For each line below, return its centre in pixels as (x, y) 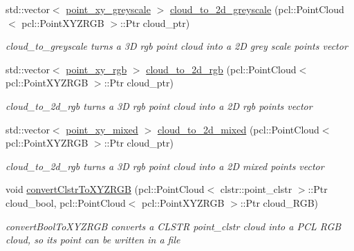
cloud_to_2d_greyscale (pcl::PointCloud (257, 9)
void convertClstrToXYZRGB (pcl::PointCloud (105, 189)
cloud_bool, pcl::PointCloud (66, 202)
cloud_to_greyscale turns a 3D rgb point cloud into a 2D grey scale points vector (177, 46)
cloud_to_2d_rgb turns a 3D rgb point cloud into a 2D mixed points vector (165, 166)
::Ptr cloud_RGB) (279, 202)
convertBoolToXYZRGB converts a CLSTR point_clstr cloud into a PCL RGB (174, 226)
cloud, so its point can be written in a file (93, 240)
